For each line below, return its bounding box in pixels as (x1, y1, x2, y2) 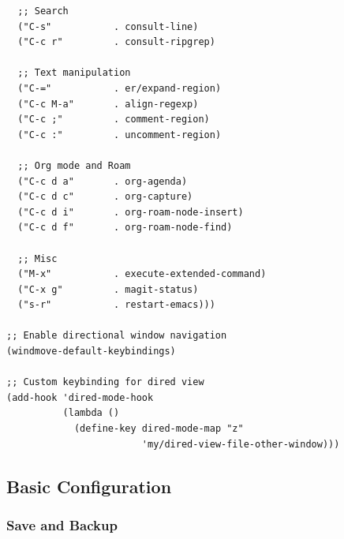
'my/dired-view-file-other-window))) (141, 438, 340, 450)
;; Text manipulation (17, 67, 131, 79)
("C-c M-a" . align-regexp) (17, 98, 199, 110)
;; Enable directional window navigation (6, 330, 227, 342)
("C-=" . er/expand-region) (17, 82, 222, 94)
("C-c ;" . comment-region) (17, 114, 210, 125)
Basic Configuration (6, 473, 172, 498)
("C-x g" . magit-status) (17, 283, 199, 295)
